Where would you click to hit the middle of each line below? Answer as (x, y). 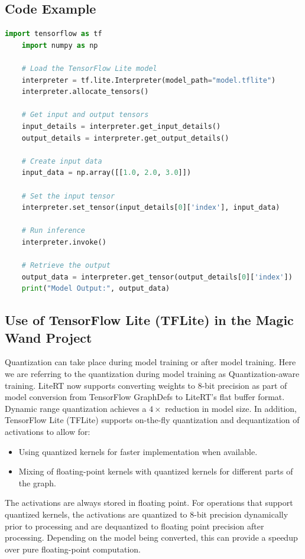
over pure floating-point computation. (73, 549)
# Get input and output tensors (85, 115)
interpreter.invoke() (64, 242)
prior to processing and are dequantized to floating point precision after (134, 526)
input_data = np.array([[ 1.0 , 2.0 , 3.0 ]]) (106, 173)
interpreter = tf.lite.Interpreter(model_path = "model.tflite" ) (149, 80)
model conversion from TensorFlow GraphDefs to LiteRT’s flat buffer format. (145, 397)
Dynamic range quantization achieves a (76, 408)
